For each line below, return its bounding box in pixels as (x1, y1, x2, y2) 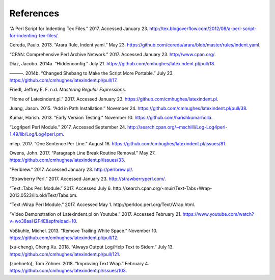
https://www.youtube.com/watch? (182, 211, 254, 217)
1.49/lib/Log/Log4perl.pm (9, 131, 63, 137)
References (9, 8, 60, 19)
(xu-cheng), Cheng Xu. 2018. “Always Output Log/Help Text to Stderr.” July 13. (9, 244, 174, 250)
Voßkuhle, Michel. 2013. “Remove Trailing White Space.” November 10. (9, 227, 158, 234)
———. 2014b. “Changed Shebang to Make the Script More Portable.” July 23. (9, 70, 174, 76)
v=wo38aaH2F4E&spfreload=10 (9, 218, 76, 224)
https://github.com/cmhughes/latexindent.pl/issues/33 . (9, 157, 125, 163)
